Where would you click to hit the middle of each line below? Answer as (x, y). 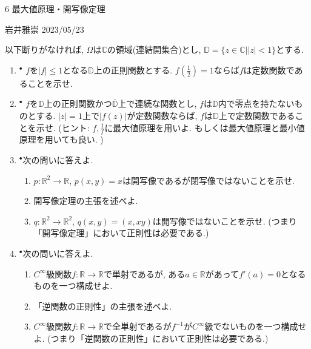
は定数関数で (269, 69)
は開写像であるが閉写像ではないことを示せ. (209, 180)
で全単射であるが (137, 326)
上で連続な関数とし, (157, 103)
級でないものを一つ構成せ (256, 326)
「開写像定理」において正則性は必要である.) (121, 233)
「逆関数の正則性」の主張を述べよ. (103, 306)
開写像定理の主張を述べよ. (86, 201)
